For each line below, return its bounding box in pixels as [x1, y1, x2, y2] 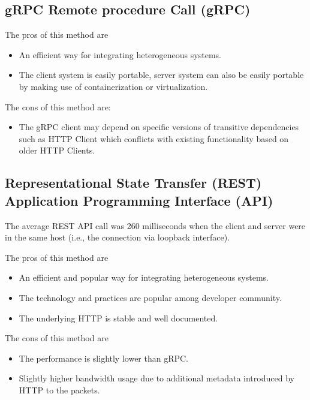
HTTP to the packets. [19, 383, 100, 396]
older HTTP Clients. [19, 144, 95, 157]
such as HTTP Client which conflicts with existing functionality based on [19, 132, 289, 145]
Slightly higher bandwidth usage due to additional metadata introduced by [19, 372, 294, 384]
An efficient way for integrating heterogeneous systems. [19, 48, 221, 61]
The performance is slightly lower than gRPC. [19, 351, 189, 364]
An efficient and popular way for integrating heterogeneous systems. [19, 271, 269, 284]
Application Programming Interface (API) [5, 191, 273, 209]
